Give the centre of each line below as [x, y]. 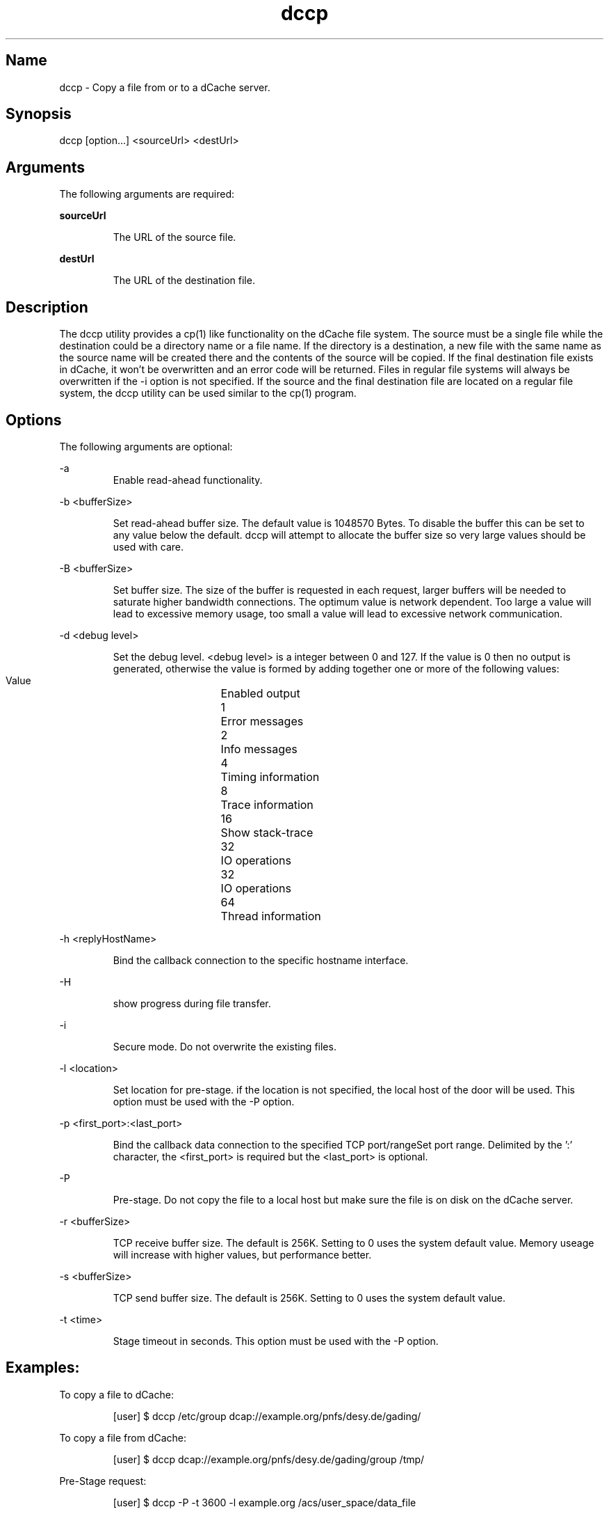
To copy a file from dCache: [123, 1437]
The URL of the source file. [174, 237]
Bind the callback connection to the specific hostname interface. [261, 960]
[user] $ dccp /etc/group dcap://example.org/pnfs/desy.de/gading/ [267, 1416]
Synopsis [39, 114]
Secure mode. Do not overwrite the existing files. [225, 1046]
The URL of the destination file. [184, 281]
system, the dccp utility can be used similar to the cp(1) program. [208, 393]
